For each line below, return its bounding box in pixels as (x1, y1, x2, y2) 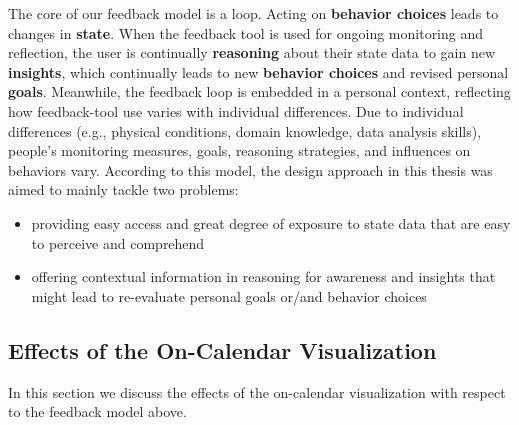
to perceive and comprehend (31, 232, 205, 253)
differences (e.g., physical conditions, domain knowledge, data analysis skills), (8, 120, 482, 141)
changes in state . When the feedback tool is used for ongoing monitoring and (8, 22, 484, 43)
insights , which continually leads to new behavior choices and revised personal (8, 61, 509, 82)
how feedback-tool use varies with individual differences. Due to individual (8, 100, 464, 121)
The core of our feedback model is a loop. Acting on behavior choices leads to (8, 3, 499, 23)
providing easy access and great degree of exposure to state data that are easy (31, 212, 511, 233)
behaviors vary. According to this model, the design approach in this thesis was (8, 159, 493, 180)
